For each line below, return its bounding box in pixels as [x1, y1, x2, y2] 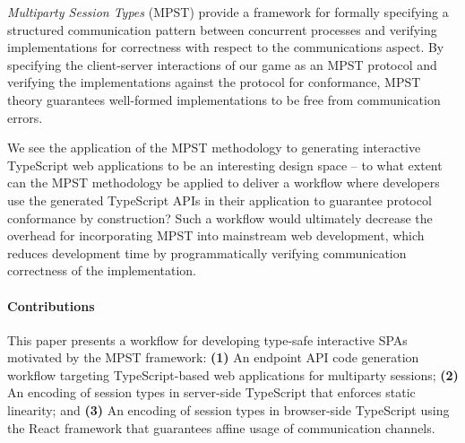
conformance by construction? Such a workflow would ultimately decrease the [7, 208, 433, 227]
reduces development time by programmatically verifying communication [7, 243, 407, 262]
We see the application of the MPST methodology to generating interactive [7, 138, 421, 157]
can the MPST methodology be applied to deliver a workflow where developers [7, 173, 440, 192]
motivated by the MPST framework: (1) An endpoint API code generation [7, 348, 419, 367]
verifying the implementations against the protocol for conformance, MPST [7, 73, 421, 91]
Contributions [7, 296, 95, 315]
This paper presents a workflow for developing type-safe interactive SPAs [7, 330, 408, 349]
